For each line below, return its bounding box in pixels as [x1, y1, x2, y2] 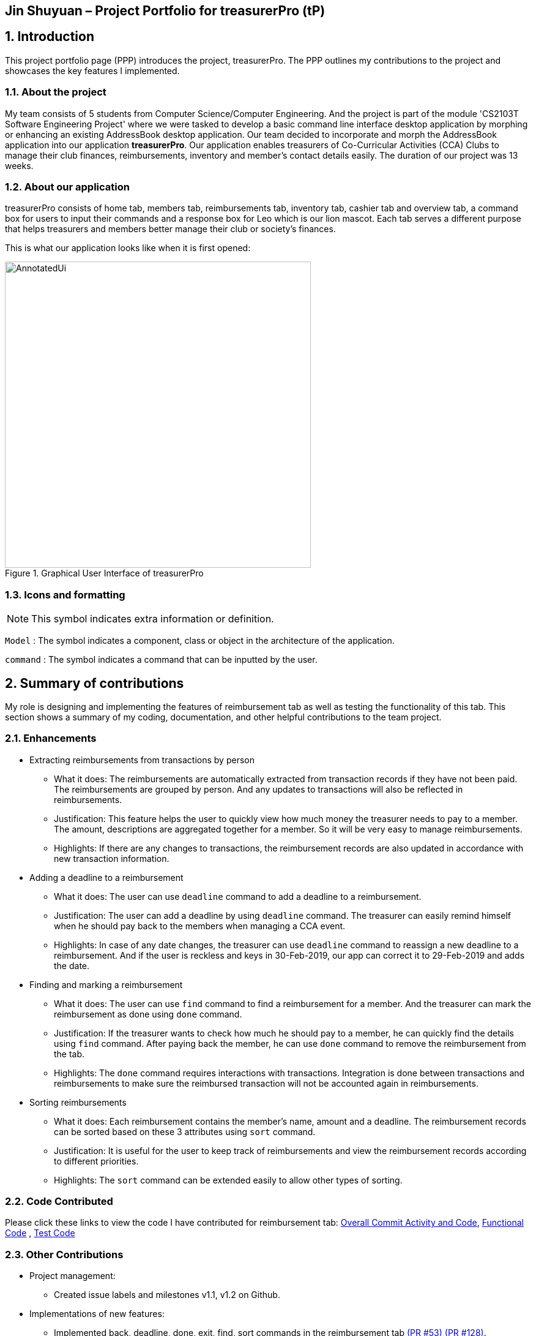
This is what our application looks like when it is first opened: [5, 243, 251, 254]
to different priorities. [54, 1155, 139, 1166]
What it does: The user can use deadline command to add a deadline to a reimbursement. [54, 891, 422, 902]
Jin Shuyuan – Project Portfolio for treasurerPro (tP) [5, 3, 326, 18]
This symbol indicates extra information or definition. [31, 613, 274, 625]
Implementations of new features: [29, 1308, 165, 1319]
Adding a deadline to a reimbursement [29, 872, 184, 883]
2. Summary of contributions [5, 675, 184, 691]
